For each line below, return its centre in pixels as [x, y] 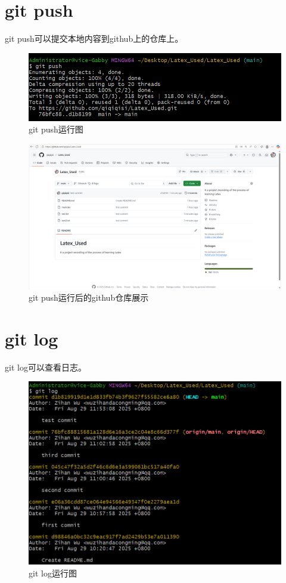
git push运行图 [56, 129]
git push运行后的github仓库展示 [89, 297]
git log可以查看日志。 [46, 367]
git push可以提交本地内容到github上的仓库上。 [94, 38]
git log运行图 [53, 573]
